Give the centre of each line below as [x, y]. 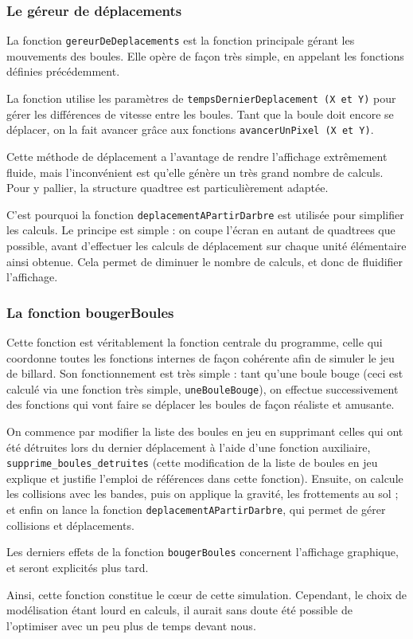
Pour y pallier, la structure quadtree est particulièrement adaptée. [168, 188]
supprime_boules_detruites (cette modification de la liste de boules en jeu [192, 463]
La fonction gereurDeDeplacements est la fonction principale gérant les [181, 40]
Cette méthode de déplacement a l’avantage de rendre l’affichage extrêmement [197, 156]
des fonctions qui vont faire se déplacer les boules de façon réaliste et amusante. [201, 404]
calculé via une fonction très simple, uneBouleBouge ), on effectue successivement [203, 388]
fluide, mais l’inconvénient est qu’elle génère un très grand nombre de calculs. [195, 172]
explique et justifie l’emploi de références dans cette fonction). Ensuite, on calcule [205, 478]
